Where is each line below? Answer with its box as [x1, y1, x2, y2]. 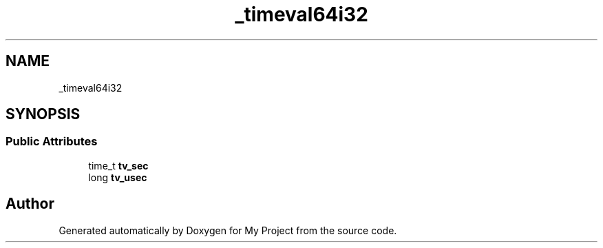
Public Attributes [6, 134, 98, 149]
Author [6, 195, 54, 213]
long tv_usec [88, 171, 147, 183]
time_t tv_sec [88, 159, 149, 172]
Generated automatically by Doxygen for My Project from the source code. [59, 224, 397, 236]
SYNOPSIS [6, 105, 81, 123]
